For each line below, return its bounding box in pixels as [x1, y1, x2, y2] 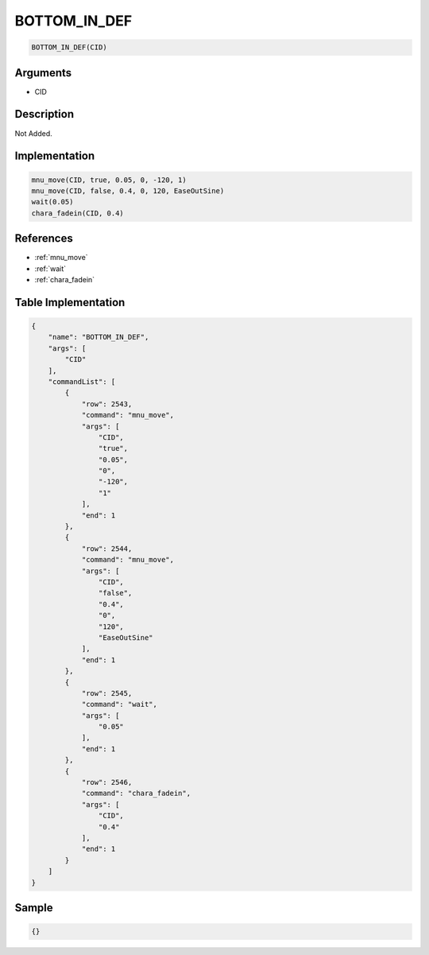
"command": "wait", [81, 700, 158, 709]
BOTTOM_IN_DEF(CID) [31, 43, 107, 52]
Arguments [14, 66, 72, 80]
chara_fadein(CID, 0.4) [31, 208, 125, 218]
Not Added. [14, 128, 53, 138]
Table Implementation [14, 295, 126, 309]
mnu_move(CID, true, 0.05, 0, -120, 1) [31, 175, 187, 184]
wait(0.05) [31, 197, 74, 207]
